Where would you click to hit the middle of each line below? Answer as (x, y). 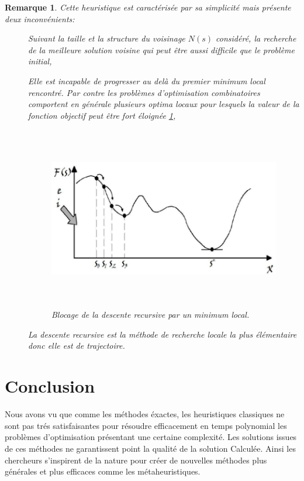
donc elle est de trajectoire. (77, 346)
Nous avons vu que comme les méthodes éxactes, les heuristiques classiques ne (145, 414)
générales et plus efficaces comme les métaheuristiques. (103, 471)
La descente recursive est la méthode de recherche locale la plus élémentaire (163, 334)
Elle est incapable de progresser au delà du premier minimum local (147, 80)
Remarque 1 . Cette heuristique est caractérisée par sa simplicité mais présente (148, 7)
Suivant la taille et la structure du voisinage (107, 38)
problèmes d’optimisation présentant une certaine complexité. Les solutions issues (151, 437)
